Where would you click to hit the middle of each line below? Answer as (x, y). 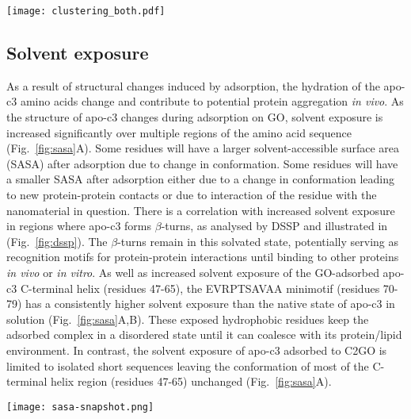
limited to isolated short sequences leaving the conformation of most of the (188, 365)
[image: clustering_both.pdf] (86, 11)
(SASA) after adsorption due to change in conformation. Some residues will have (202, 163)
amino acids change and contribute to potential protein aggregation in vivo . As (212, 101)
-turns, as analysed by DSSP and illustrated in (274, 226)
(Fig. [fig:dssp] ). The (57, 241)
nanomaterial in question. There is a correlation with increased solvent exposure (201, 210)
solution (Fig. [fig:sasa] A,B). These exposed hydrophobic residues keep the (188, 319)
